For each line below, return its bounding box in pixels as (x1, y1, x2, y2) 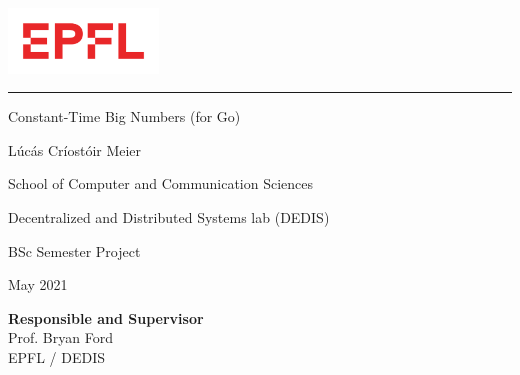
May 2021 (8, 274, 68, 295)
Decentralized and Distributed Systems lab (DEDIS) (8, 207, 330, 228)
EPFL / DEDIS (8, 347, 106, 368)
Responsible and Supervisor (8, 307, 204, 328)
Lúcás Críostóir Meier (8, 139, 142, 160)
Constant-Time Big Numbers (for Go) (8, 106, 241, 127)
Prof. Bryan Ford (8, 327, 113, 348)
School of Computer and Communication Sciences (8, 173, 314, 194)
